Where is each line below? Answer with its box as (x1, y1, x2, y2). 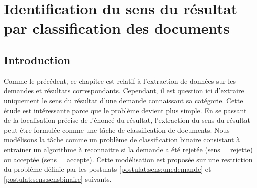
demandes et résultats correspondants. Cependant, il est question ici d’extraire (4, 85, 244, 96)
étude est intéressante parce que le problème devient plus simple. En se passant (4, 105, 247, 115)
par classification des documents (4, 18, 230, 38)
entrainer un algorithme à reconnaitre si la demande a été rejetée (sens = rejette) (4, 144, 253, 154)
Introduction (4, 52, 71, 67)
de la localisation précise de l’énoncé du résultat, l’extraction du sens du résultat (4, 115, 250, 125)
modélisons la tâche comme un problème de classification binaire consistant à (4, 134, 240, 145)
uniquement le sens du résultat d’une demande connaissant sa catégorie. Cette (4, 95, 243, 105)
